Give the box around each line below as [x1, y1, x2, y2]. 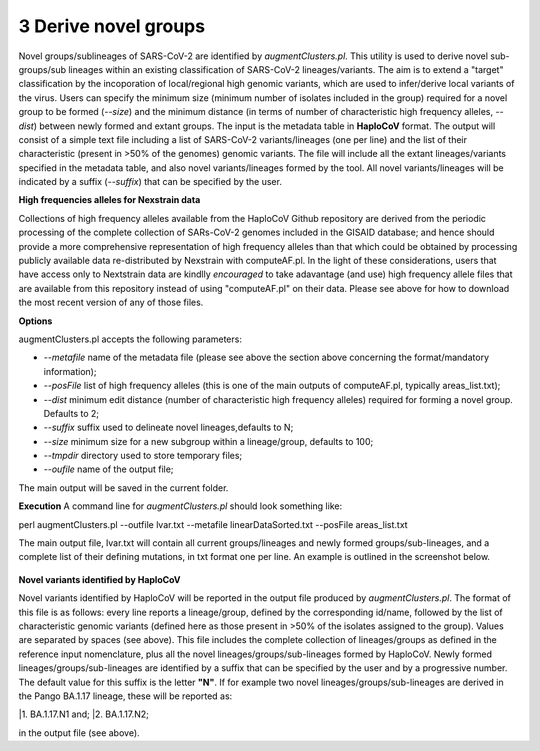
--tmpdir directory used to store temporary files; [43, 450, 243, 462]
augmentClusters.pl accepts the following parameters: [18, 333, 242, 345]
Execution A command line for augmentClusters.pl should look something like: [18, 500, 343, 512]
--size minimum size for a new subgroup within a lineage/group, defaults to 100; [43, 435, 374, 447]
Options [18, 315, 53, 327]
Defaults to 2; [43, 407, 100, 419]
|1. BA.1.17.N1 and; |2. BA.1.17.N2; [18, 708, 149, 720]
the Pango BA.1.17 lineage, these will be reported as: [18, 690, 233, 702]
